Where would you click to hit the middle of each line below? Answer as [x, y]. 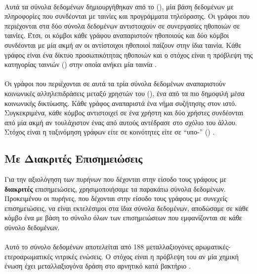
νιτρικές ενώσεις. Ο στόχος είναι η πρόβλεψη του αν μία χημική [147, 256]
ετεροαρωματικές [29, 256]
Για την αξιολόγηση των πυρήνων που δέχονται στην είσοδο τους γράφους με [115, 179]
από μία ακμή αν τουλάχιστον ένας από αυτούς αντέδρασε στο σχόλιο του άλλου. [121, 122]
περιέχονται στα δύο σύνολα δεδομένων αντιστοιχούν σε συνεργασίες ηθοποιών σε [122, 25]
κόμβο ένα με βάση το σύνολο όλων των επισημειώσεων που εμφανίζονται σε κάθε [123, 218]
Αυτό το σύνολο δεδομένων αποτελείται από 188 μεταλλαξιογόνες [99, 247]
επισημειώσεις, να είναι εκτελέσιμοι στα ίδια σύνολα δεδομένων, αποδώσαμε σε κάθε [127, 208]
